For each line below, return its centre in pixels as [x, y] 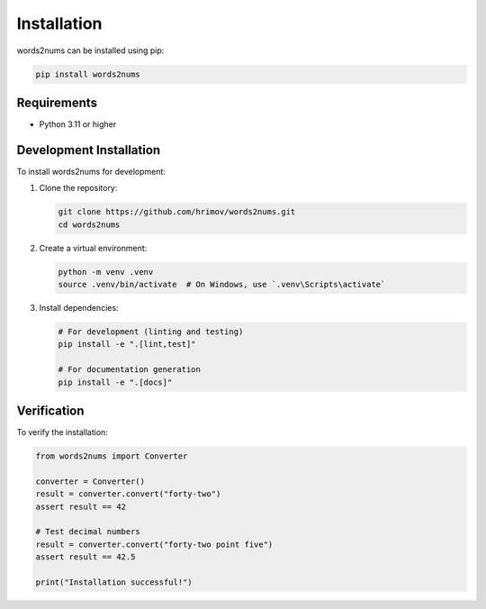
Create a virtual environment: [93, 248]
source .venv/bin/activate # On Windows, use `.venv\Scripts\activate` [222, 285]
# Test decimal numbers [88, 532]
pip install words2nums [88, 74]
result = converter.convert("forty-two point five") [154, 544]
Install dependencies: [79, 308]
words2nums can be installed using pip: [90, 50]
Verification [50, 411]
